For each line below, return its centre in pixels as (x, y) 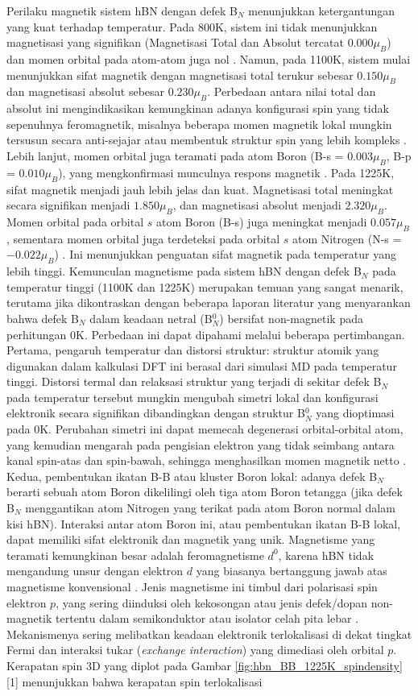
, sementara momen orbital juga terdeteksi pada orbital (143, 238)
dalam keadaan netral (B (151, 318)
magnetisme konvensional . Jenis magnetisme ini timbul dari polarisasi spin (192, 586)
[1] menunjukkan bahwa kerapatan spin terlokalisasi (135, 681)
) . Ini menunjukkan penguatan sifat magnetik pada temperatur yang (225, 254)
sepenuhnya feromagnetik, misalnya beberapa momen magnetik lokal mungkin (199, 124)
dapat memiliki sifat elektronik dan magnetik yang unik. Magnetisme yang (191, 539)
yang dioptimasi (355, 413)
